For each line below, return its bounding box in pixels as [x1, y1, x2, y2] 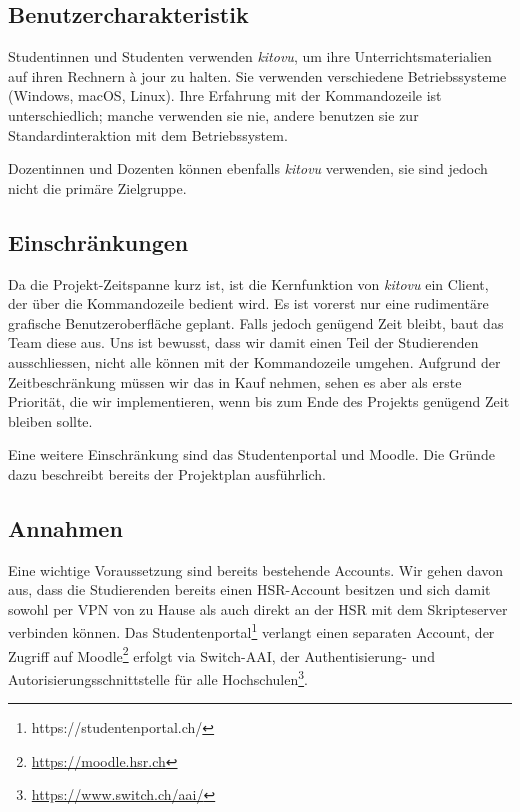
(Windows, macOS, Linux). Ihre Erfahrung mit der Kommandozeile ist [8, 85, 442, 106]
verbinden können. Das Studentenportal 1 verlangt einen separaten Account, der [8, 619, 495, 643]
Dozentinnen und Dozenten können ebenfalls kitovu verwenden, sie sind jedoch [8, 158, 488, 179]
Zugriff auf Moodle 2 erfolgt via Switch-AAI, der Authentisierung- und [8, 642, 435, 666]
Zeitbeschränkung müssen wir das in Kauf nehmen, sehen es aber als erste [8, 371, 462, 392]
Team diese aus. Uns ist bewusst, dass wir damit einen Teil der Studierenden [8, 332, 479, 353]
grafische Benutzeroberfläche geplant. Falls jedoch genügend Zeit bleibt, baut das [8, 312, 504, 333]
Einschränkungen [8, 226, 189, 257]
